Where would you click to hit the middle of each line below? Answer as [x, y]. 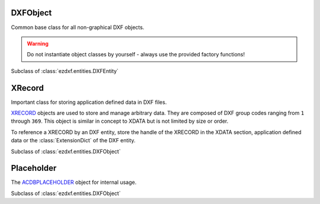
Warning [38, 43]
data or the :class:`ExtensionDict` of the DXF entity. [73, 141]
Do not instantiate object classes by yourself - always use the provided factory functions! [136, 55]
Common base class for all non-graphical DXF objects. [78, 27]
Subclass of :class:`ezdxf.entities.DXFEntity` [65, 71]
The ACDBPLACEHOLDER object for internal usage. [74, 182]
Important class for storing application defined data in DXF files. [89, 102]
